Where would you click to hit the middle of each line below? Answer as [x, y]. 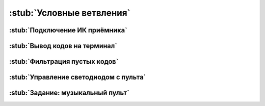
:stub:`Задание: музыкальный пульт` [69, 93]
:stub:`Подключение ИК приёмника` [68, 30]
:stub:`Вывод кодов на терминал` [63, 46]
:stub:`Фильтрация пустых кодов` [64, 62]
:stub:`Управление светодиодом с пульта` [78, 77]
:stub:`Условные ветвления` [70, 13]
